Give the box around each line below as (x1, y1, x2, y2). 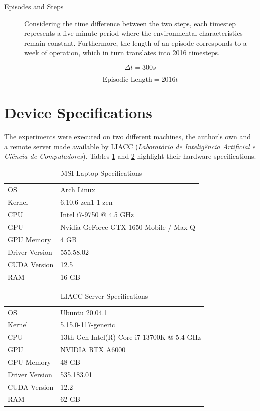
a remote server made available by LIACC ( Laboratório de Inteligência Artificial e (4, 141, 255, 151)
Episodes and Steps (4, 1, 64, 11)
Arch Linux (60, 184, 95, 194)
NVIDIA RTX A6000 (60, 344, 126, 355)
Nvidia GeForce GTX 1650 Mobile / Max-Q (60, 222, 195, 232)
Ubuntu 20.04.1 (60, 307, 108, 317)
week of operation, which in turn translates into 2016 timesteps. (24, 47, 220, 58)
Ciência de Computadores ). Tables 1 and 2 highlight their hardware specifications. (4, 151, 256, 161)
